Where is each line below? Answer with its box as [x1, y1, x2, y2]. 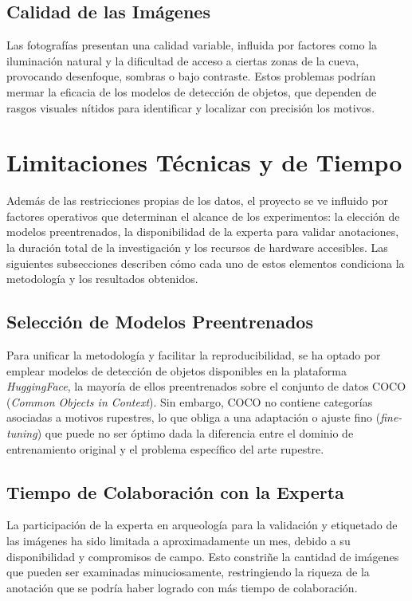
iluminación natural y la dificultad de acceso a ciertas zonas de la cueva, [6, 52, 359, 69]
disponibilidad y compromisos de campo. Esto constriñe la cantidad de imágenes [6, 548, 399, 564]
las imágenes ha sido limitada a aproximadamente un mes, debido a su [6, 532, 351, 549]
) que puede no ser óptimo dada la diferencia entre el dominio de [37, 425, 354, 442]
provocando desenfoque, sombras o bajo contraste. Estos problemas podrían [6, 68, 376, 84]
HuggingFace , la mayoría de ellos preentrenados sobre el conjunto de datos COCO [6, 378, 406, 395]
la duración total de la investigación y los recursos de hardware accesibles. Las [6, 239, 388, 256]
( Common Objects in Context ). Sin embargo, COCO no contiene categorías [6, 393, 373, 410]
